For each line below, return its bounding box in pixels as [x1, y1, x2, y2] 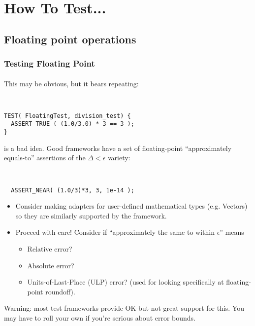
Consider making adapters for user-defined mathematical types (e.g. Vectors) [15, 201, 248, 211]
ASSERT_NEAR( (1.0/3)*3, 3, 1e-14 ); [11, 186, 134, 194]
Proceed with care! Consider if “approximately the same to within [15, 227, 215, 237]
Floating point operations [4, 31, 136, 46]
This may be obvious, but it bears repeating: [4, 78, 139, 88]
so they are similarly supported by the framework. [15, 210, 167, 220]
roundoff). [45, 286, 75, 296]
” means [220, 227, 244, 237]
